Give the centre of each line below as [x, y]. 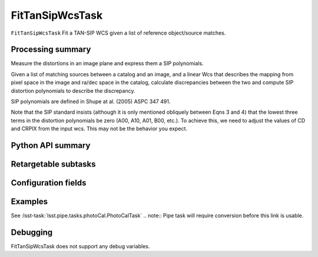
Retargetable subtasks [54, 164]
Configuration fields [49, 183]
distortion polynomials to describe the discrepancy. [73, 90]
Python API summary [51, 146]
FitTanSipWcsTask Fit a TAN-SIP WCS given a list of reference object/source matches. [118, 33]
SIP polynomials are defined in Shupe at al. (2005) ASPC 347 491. [91, 102]
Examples [29, 202]
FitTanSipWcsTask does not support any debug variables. [80, 246]
